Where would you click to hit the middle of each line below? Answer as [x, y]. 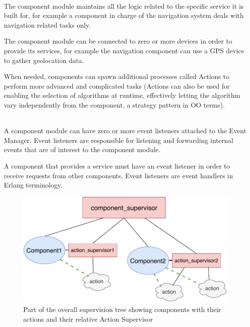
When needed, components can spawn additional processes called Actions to [117, 76]
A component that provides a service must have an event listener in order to [117, 165]
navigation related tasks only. [47, 24]
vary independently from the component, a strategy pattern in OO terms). [114, 104]
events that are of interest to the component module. [82, 149]
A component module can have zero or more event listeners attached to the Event [125, 131]
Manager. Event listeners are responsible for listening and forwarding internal [119, 140]
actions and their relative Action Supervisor [88, 319]
